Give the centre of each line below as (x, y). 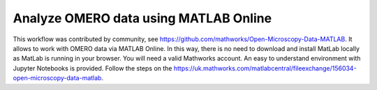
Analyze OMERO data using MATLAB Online (142, 18)
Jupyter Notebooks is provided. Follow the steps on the (93, 68)
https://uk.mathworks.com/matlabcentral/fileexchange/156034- (265, 68)
